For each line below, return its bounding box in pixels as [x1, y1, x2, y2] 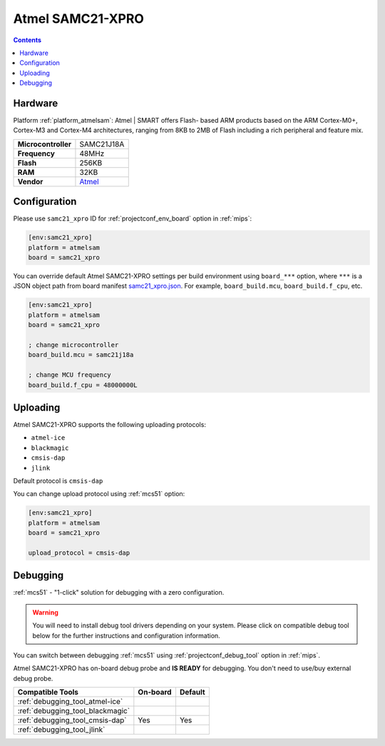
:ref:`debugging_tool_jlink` [17, 725, 106, 735]
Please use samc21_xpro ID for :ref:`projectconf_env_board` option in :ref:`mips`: [13, 214, 252, 223]
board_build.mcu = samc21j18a [28, 351, 134, 359]
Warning [32, 608, 58, 617]
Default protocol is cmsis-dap [13, 477, 103, 485]
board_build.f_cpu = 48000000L [28, 380, 138, 389]
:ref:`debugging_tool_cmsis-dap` [17, 715, 128, 725]
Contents [13, 36, 42, 44]
